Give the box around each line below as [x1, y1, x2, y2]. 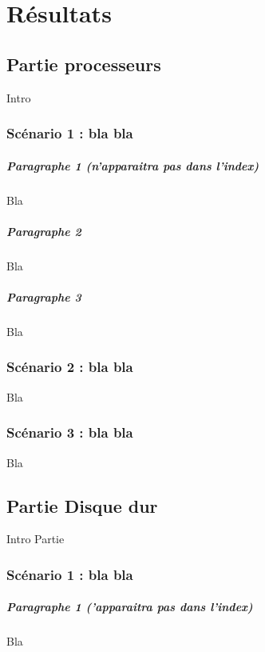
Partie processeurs [6, 51, 161, 76]
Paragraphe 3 [6, 288, 81, 305]
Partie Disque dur [6, 493, 158, 518]
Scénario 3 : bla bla [6, 422, 133, 442]
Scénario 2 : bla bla [6, 357, 133, 377]
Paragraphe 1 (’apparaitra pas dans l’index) [6, 598, 253, 615]
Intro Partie [6, 530, 65, 547]
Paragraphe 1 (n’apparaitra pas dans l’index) [6, 157, 259, 174]
